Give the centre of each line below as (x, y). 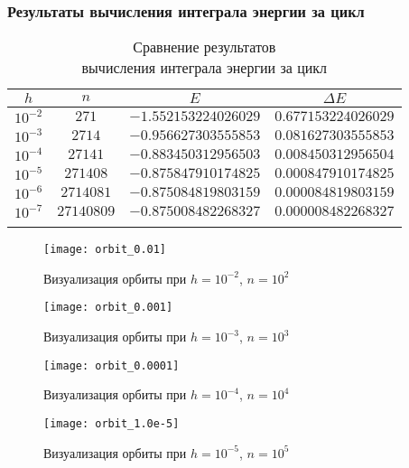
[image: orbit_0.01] (105, 250)
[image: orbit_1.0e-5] (112, 423)
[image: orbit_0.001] (108, 308)
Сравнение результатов (204, 47)
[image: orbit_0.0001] (112, 365)
